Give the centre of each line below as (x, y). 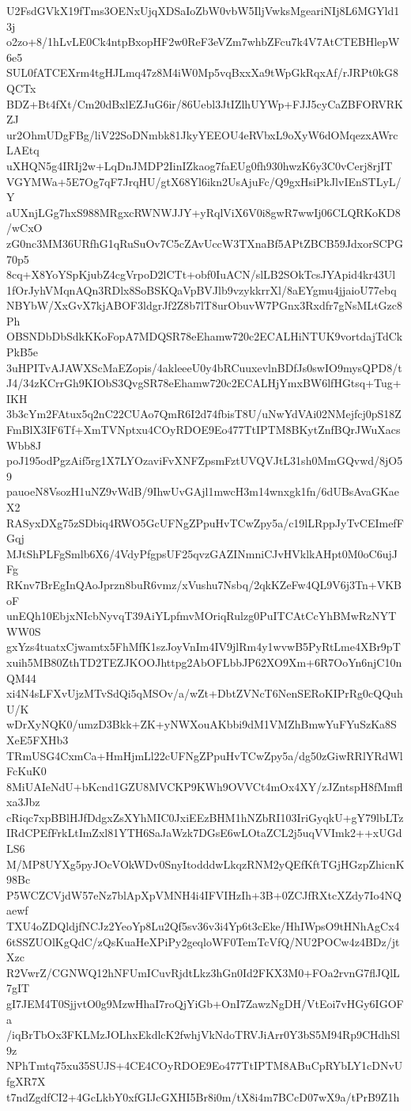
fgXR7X (26, 1081)
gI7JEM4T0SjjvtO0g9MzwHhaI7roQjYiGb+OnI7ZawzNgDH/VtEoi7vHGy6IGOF (205, 1003)
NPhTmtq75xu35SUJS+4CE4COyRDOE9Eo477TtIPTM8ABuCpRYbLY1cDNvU (205, 1065)
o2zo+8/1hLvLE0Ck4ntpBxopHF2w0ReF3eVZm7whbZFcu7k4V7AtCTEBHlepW (203, 42)
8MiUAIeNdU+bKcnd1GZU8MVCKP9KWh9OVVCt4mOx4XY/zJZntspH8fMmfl (205, 786)
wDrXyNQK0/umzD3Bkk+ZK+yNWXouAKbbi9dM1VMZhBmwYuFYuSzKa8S (202, 724)
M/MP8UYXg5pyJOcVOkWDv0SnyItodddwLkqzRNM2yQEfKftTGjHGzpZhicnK (205, 864)
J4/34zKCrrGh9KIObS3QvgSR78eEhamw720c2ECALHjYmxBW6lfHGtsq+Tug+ (204, 383)
